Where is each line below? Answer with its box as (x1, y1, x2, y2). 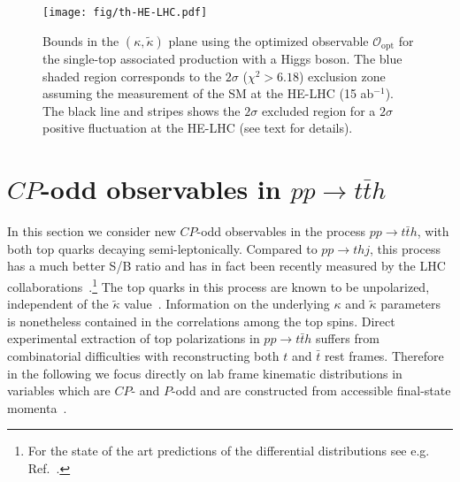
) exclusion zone (298, 66, 386, 85)
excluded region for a (261, 101, 376, 119)
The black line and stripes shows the (42, 101, 241, 119)
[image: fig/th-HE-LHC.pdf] (42, 6, 208, 19)
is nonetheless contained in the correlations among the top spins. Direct (7, 311, 395, 330)
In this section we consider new (7, 222, 176, 241)
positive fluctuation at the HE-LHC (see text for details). (42, 119, 353, 137)
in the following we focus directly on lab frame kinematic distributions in (7, 363, 402, 382)
